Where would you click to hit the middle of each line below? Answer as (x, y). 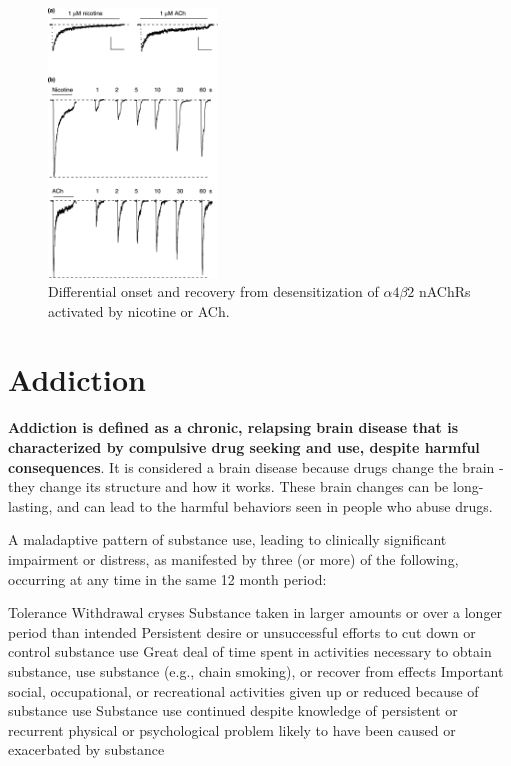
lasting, (30, 505)
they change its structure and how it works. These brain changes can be (228, 486)
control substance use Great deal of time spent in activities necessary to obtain (250, 651)
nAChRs (444, 291)
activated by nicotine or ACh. (139, 310)
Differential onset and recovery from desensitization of (213, 291)
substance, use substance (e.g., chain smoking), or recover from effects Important (256, 670)
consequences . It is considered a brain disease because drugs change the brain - (256, 466)
